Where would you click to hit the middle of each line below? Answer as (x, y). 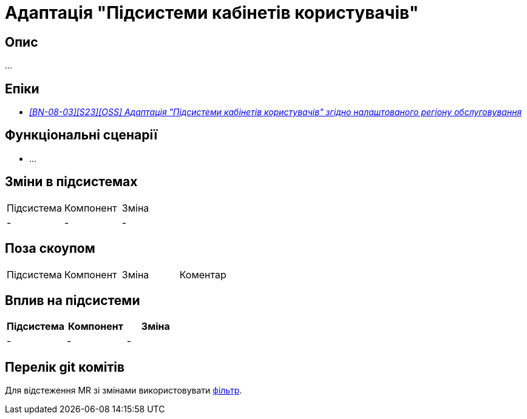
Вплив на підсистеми (73, 300)
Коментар (203, 274)
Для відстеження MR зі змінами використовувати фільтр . (124, 391)
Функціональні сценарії (81, 135)
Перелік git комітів (65, 367)
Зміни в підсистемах (71, 182)
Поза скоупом (50, 249)
